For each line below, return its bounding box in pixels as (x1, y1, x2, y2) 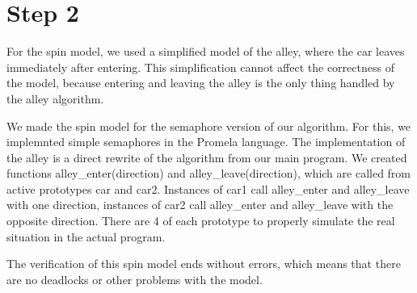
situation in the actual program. (6, 228, 166, 245)
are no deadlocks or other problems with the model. (6, 270, 263, 287)
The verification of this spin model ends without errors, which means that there (6, 255, 401, 272)
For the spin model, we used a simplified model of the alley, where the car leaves (6, 43, 405, 60)
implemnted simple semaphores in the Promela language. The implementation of (6, 133, 406, 150)
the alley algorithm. (6, 90, 104, 107)
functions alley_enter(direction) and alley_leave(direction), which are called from (6, 165, 411, 182)
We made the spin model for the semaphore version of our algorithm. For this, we (6, 117, 411, 134)
